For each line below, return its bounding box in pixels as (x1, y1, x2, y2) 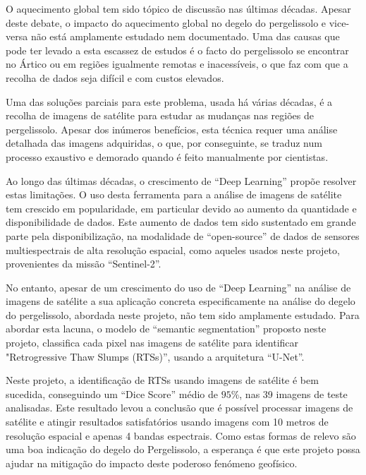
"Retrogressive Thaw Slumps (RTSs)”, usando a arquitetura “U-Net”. (6, 349, 305, 363)
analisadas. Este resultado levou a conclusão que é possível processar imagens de (6, 400, 353, 415)
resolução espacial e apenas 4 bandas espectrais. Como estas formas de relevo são (6, 428, 356, 443)
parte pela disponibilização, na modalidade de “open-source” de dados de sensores (6, 228, 360, 243)
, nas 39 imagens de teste (239, 386, 348, 401)
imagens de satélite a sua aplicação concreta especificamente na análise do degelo (6, 294, 355, 308)
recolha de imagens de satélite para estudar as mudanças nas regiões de (6, 108, 314, 123)
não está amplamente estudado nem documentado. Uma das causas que (30, 29, 340, 44)
